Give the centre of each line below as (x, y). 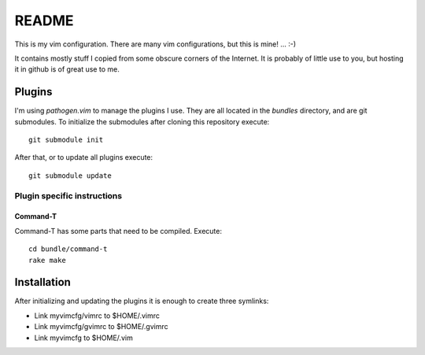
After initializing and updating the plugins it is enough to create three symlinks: (142, 301)
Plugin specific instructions (68, 195)
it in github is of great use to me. (67, 69)
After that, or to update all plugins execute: (84, 157)
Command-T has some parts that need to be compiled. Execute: (118, 231)
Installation (42, 282)
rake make (47, 260)
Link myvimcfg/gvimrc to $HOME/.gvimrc (101, 327)
